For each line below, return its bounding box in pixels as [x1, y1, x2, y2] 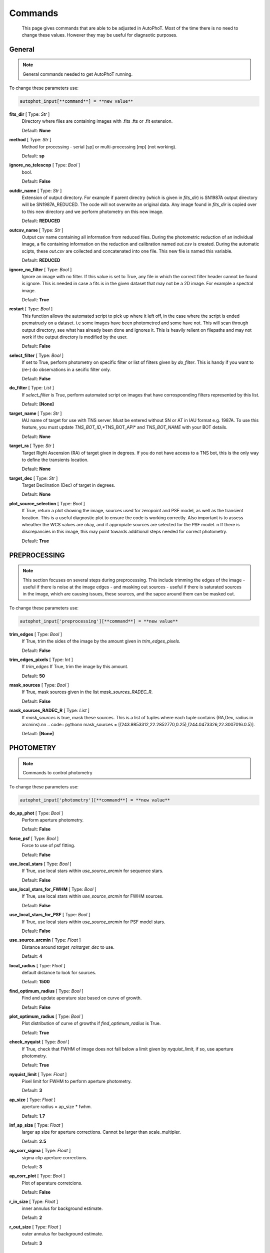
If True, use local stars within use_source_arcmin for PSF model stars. [21, 919, 165, 925]
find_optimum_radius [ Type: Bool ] [9, 988, 83, 994]
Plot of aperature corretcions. [21, 1180, 82, 1186]
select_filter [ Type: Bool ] [9, 352, 63, 358]
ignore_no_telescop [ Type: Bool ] [9, 162, 80, 168]
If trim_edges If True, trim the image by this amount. [21, 664, 128, 670]
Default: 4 [21, 953, 42, 959]
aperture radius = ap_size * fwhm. [21, 1104, 92, 1110]
